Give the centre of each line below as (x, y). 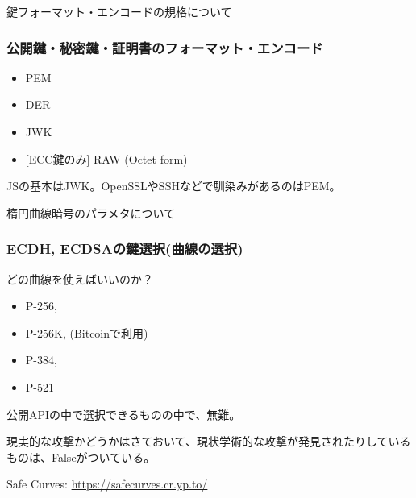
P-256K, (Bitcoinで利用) (87, 332)
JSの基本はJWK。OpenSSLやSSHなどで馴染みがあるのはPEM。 (174, 186)
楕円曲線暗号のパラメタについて (91, 212)
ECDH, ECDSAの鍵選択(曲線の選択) (125, 249)
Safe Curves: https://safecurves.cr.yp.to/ (107, 484)
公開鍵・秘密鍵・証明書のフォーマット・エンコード (165, 47)
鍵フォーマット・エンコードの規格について (119, 11)
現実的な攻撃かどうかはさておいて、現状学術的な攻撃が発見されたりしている (209, 441)
